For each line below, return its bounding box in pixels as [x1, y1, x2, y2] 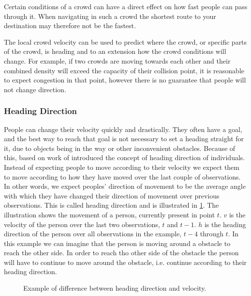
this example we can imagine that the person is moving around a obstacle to [4, 238, 231, 248]
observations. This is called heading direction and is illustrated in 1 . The [4, 200, 219, 210]
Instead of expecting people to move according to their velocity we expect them [4, 162, 239, 172]
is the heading [204, 219, 246, 229]
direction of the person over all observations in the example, [4, 229, 182, 239]
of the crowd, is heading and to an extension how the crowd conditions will [4, 46, 226, 56]
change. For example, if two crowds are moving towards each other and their [4, 55, 231, 66]
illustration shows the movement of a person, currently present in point [4, 209, 215, 219]
